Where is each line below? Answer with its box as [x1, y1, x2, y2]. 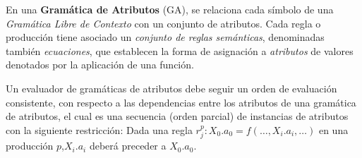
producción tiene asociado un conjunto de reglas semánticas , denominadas [6, 30, 325, 44]
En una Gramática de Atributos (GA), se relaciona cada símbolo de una [6, 2, 334, 16]
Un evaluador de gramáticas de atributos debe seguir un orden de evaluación [6, 80, 337, 95]
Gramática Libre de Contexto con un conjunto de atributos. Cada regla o [6, 16, 321, 30]
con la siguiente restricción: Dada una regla [6, 122, 193, 137]
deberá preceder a [89, 138, 167, 153]
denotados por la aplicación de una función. [6, 57, 194, 72]
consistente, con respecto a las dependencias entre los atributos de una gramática [6, 95, 356, 109]
